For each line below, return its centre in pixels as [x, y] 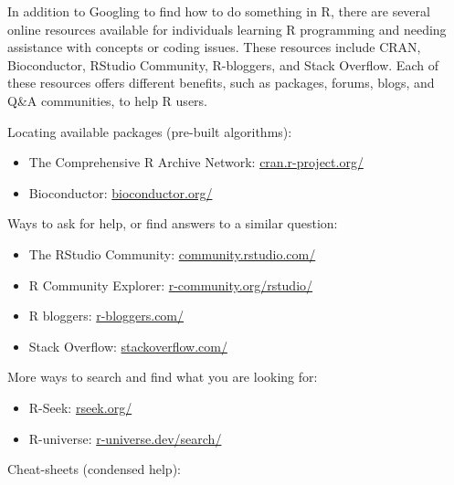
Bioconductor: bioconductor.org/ [121, 192]
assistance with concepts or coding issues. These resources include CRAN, [214, 47]
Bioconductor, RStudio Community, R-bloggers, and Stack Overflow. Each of [223, 64]
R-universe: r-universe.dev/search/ [125, 438]
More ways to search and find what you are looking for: [163, 377]
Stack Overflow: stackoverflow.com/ [128, 346]
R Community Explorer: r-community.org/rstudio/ [171, 285]
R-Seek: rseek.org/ [80, 407]
